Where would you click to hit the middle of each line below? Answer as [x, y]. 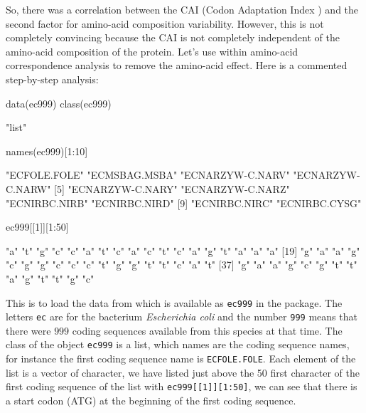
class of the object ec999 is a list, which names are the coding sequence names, [178, 344]
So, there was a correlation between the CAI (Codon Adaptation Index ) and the [182, 9]
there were [28, 330]
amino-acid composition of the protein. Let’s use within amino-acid [152, 51]
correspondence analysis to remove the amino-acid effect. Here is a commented [177, 65]
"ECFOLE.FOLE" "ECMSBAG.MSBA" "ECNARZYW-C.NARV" [148, 175]
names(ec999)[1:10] [47, 151]
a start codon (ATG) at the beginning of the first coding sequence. [151, 400]
